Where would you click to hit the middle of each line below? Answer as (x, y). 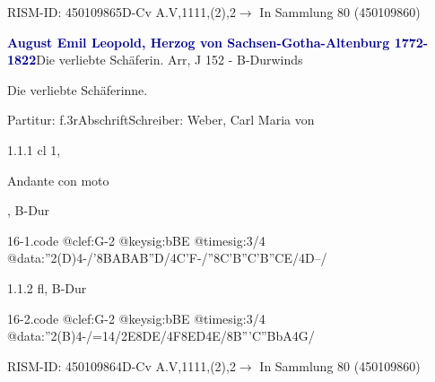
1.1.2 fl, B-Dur (47, 287)
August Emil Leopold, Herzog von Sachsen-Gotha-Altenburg (199, 42)
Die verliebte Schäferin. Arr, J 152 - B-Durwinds (170, 60)
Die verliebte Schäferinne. (78, 89)
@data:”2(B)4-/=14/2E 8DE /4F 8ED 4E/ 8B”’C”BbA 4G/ (161, 336)
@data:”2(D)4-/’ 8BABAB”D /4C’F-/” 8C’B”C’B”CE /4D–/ (167, 258)
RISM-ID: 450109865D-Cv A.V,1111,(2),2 (122, 12)
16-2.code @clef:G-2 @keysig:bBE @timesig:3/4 (136, 318)
